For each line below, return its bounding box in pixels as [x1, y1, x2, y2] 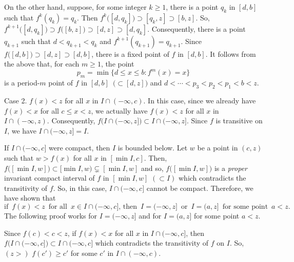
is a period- [4, 77, 40, 88]
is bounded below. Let [117, 142, 188, 153]
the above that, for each [4, 58, 80, 69]
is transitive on [215, 115, 263, 126]
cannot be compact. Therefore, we [146, 182, 253, 193]
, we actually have [91, 105, 148, 116]
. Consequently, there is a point [147, 23, 246, 34]
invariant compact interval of [4, 172, 95, 183]
